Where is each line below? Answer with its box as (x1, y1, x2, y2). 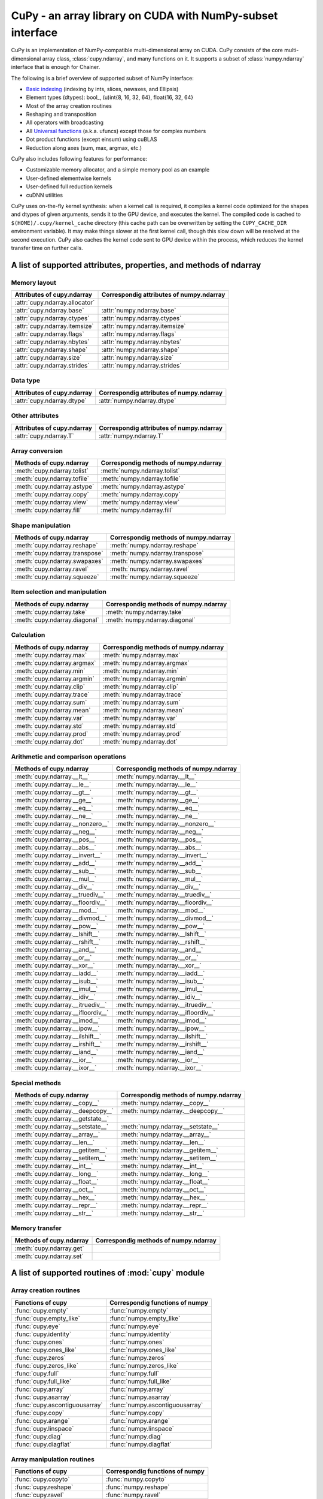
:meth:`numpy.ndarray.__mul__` (115, 875, 203, 883)
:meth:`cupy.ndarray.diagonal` (14, 615, 99, 624)
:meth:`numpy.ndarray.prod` (102, 729, 182, 738)
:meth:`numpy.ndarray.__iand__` (115, 1048, 205, 1056)
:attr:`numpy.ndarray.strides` (101, 362, 182, 370)
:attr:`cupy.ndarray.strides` (14, 362, 90, 370)
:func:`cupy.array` (14, 1385, 65, 1393)
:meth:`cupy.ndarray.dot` (14, 738, 85, 746)
